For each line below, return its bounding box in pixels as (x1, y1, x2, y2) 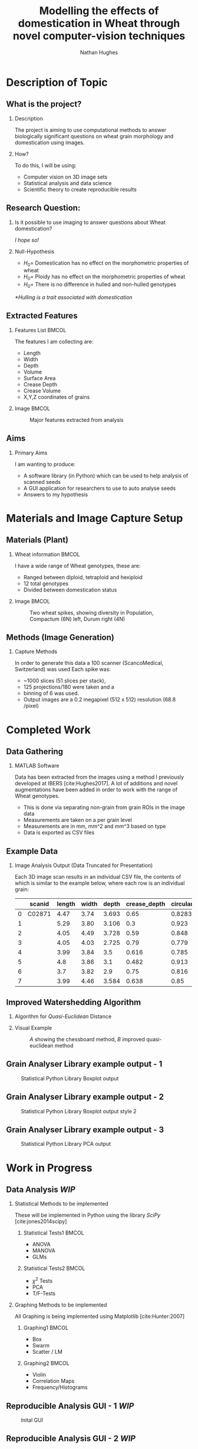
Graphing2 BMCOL (23, 1360, 70, 1367)
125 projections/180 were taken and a (23, 684, 115, 691)
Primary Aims (14, 449, 48, 456)
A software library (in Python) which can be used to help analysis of (23, 472, 189, 479)
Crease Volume (23, 387, 61, 394)
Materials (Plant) (6, 535, 69, 545)
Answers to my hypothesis (23, 490, 88, 498)
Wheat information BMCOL (14, 551, 81, 558)
